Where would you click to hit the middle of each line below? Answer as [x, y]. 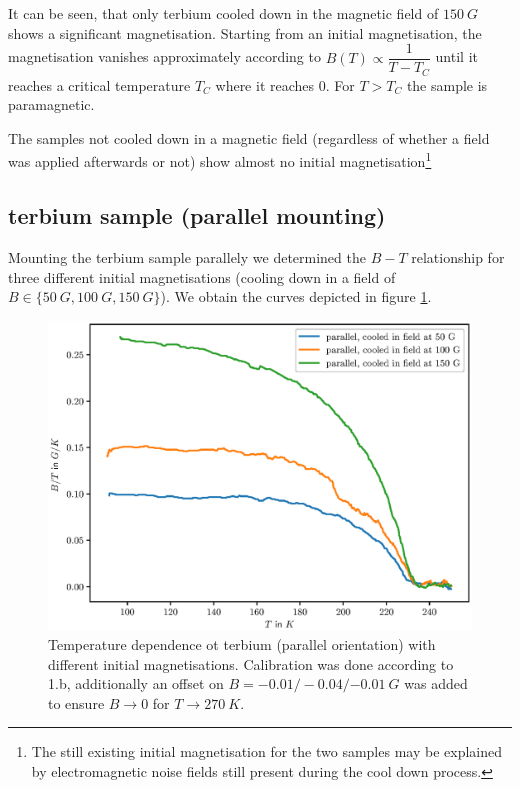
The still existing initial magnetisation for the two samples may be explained [266, 751]
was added [436, 683]
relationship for [458, 256]
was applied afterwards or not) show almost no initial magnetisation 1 [220, 160]
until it [456, 56]
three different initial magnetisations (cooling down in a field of [202, 276]
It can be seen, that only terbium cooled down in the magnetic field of [223, 13]
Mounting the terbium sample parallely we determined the [187, 256]
